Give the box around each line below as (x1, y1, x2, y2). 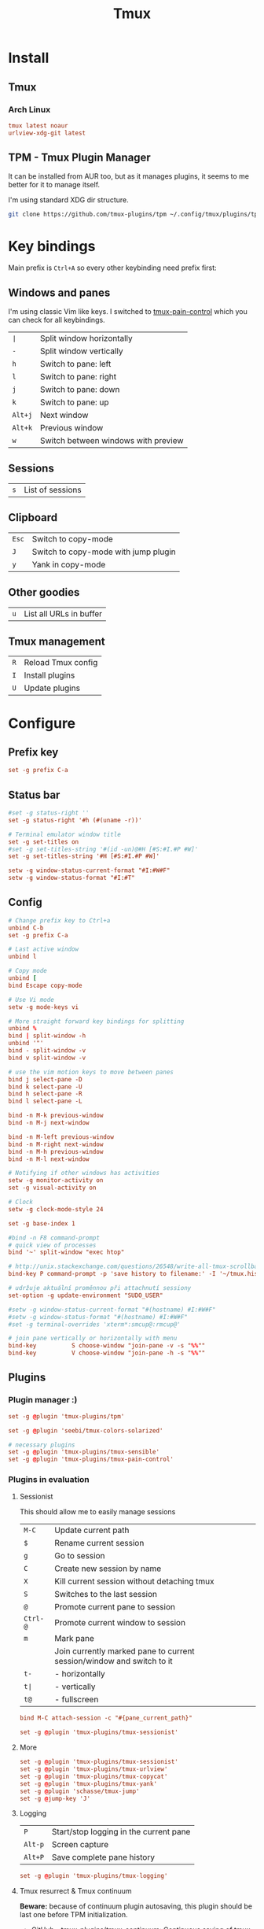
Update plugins (24, 682, 81, 693)
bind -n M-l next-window (8, 1155, 90, 1163)
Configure (8, 714, 76, 732)
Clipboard (8, 511, 57, 524)
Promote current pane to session (54, 1602, 175, 1613)
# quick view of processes (8, 1241, 97, 1249)
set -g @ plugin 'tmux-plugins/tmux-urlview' (19, 1765, 168, 1773)
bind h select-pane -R (8, 1090, 82, 1098)
